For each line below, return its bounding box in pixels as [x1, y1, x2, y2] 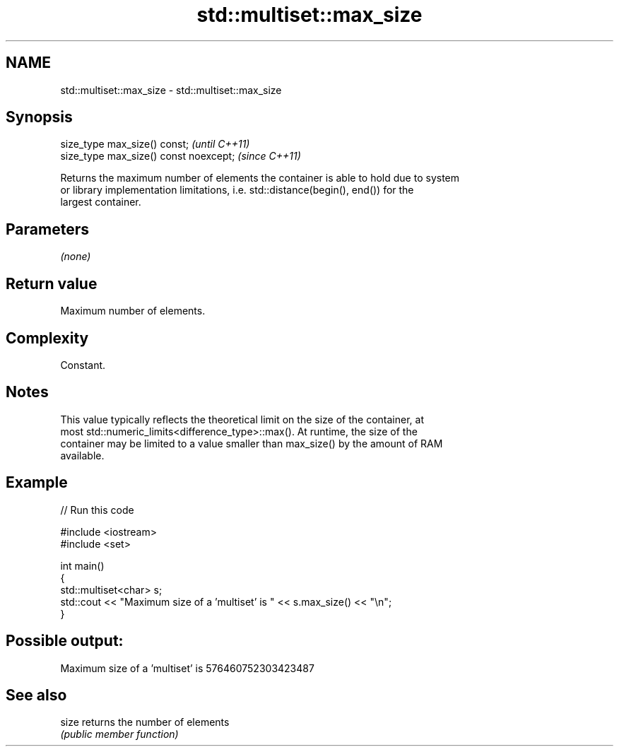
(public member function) [60, 728, 179, 741]
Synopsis [6, 108, 73, 127]
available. [60, 449, 105, 462]
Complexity [6, 329, 89, 347]
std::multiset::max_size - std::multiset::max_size [60, 83, 282, 96]
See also [6, 686, 67, 704]
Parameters [6, 220, 89, 238]
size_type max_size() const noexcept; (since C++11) [60, 150, 301, 163]
